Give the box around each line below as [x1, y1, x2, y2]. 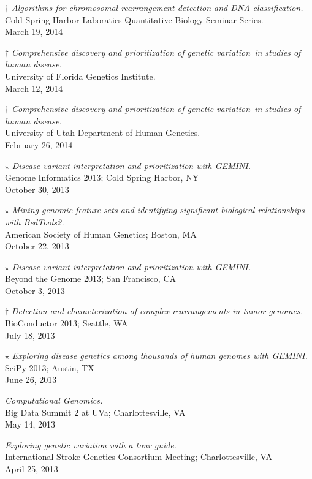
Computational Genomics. [5, 394, 103, 407]
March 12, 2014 [5, 81, 63, 94]
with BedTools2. [5, 215, 64, 228]
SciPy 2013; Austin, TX [5, 361, 94, 374]
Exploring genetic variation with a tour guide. [5, 438, 177, 451]
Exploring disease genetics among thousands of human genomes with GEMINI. [12, 349, 308, 362]
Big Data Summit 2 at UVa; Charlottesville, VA [5, 405, 186, 418]
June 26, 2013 [5, 373, 57, 386]
